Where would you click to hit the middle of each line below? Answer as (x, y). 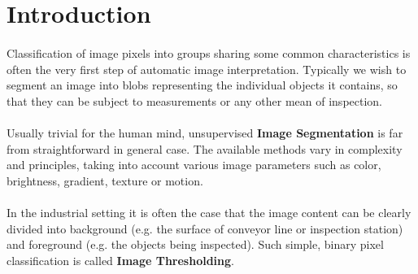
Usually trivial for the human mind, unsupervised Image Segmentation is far (205, 132)
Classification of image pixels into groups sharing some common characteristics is (209, 52)
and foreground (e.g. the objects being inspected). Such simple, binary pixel (195, 244)
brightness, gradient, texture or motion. (105, 180)
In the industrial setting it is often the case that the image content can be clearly (209, 212)
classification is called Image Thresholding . (120, 260)
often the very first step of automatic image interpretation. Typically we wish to (207, 69)
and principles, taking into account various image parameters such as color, (194, 165)
